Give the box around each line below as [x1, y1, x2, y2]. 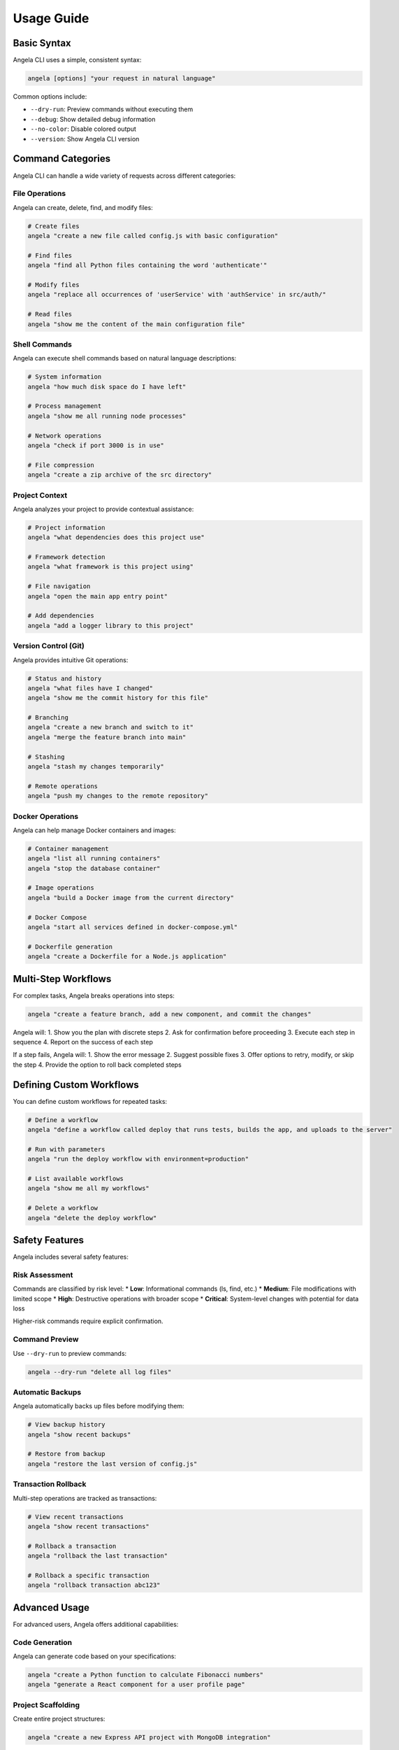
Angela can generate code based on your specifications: [13, 1652, 176, 1660]
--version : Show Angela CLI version [30, 134, 140, 143]
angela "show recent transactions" [27, 1522, 150, 1530]
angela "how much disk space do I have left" [27, 382, 187, 391]
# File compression [27, 461, 94, 469]
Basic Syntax [13, 37, 71, 49]
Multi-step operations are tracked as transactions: [13, 1494, 157, 1502]
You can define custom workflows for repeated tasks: [13, 1097, 168, 1105]
